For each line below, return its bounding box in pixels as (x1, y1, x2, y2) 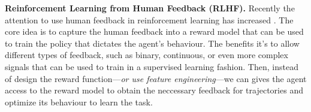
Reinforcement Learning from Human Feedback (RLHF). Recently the (5, 2, 295, 14)
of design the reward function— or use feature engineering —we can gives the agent (5, 72, 307, 84)
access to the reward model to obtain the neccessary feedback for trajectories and (5, 84, 303, 96)
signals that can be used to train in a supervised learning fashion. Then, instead (5, 60, 298, 72)
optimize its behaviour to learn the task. (5, 95, 153, 108)
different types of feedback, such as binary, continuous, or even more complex (5, 49, 288, 61)
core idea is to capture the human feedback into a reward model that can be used (5, 25, 304, 38)
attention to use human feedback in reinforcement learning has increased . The (5, 13, 294, 26)
